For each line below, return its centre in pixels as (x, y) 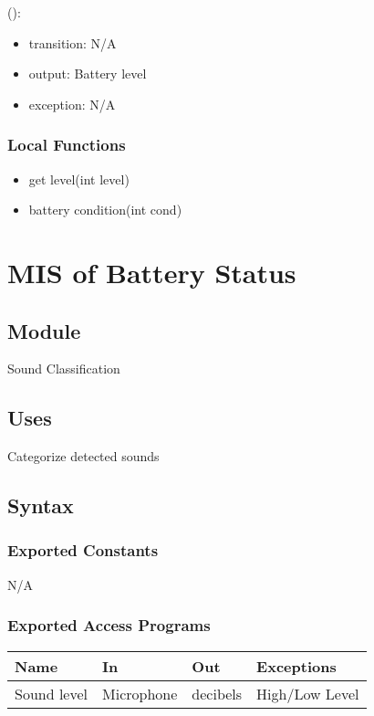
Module (44, 330)
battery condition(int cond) (105, 210)
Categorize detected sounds (83, 456)
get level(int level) (79, 179)
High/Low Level (308, 693)
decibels (217, 693)
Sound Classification (64, 369)
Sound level (52, 693)
